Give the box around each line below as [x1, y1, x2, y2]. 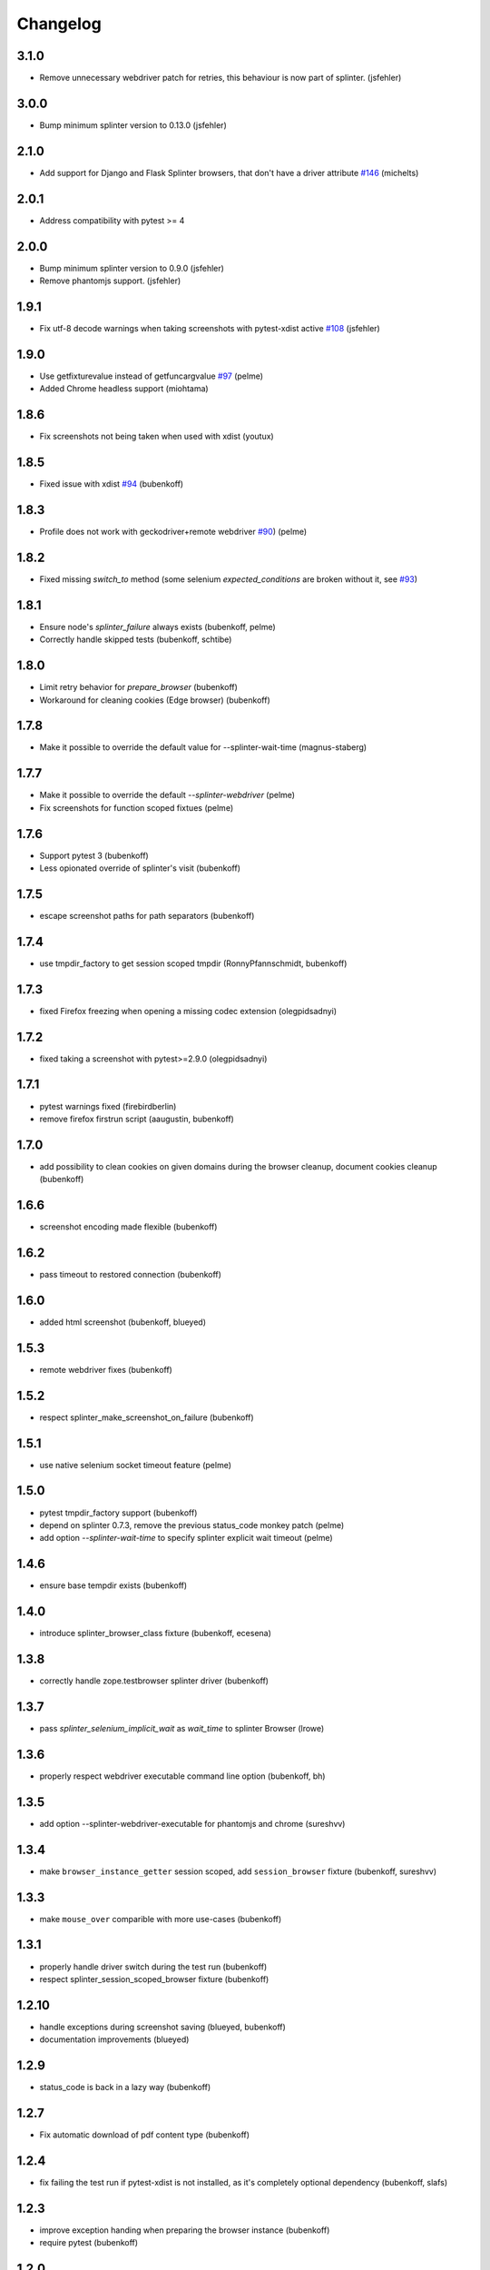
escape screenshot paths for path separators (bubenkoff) [39, 910, 255, 921]
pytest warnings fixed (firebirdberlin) [39, 1100, 177, 1111]
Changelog [16, 14, 102, 34]
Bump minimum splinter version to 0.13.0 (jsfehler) [39, 119, 227, 131]
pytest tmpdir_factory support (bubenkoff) [39, 1507, 198, 1518]
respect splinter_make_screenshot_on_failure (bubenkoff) [39, 1412, 254, 1423]
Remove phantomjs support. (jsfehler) [39, 275, 181, 286]
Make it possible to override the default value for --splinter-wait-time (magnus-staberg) [39, 742, 367, 753]
